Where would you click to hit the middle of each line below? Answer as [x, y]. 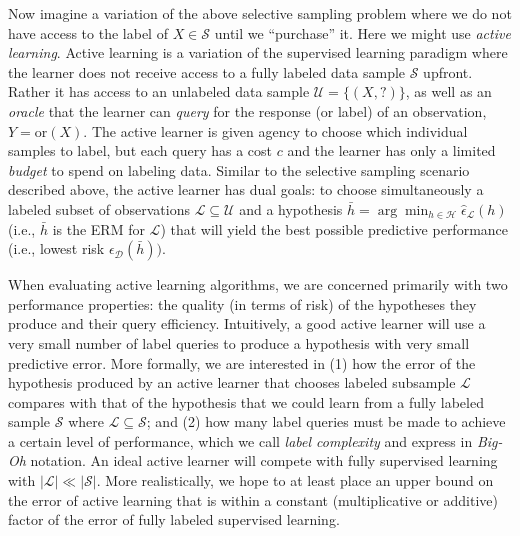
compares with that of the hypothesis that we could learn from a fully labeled [246, 401]
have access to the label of [88, 32]
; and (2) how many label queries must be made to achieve [326, 421]
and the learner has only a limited [391, 150]
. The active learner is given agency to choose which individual [275, 130]
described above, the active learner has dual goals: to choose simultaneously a [246, 189]
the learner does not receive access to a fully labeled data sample [207, 71]
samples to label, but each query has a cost [140, 150]
